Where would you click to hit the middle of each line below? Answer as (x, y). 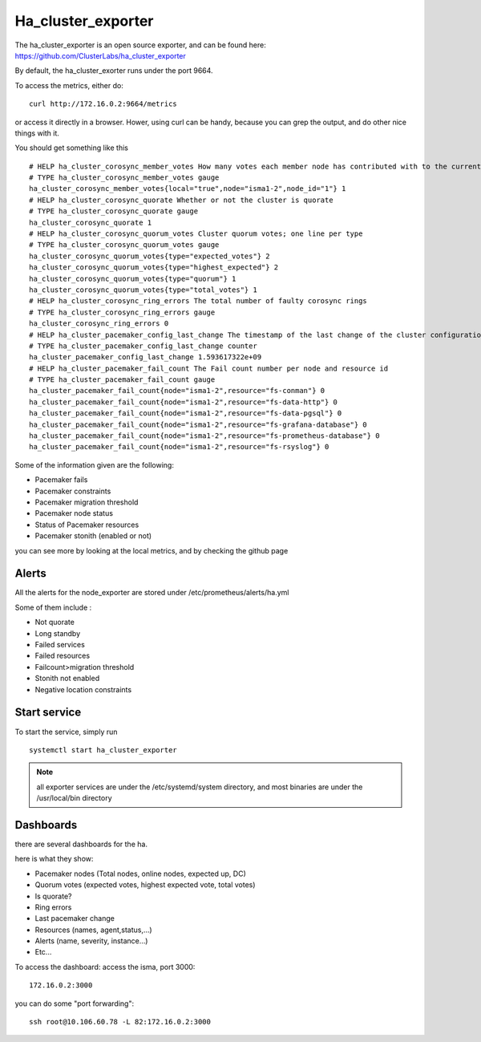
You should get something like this (71, 148)
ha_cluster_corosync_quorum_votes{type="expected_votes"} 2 (150, 256)
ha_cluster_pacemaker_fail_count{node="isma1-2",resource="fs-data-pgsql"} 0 (186, 414)
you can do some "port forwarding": (75, 1003)
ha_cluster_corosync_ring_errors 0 (99, 324)
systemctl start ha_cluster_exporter (103, 750)
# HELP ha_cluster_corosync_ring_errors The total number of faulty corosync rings (198, 301)
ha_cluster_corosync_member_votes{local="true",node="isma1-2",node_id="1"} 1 (188, 189)
